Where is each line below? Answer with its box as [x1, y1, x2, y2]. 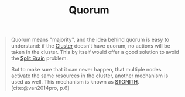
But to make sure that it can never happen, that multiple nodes [11, 66, 162, 73]
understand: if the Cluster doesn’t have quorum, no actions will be [11, 42, 170, 49]
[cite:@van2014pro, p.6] [11, 85, 70, 92]
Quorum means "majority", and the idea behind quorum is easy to [11, 36, 169, 44]
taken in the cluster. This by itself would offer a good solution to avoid [11, 49, 179, 56]
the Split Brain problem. [11, 55, 68, 62]
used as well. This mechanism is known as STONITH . [11, 78, 140, 85]
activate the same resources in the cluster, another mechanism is [11, 72, 169, 79]
